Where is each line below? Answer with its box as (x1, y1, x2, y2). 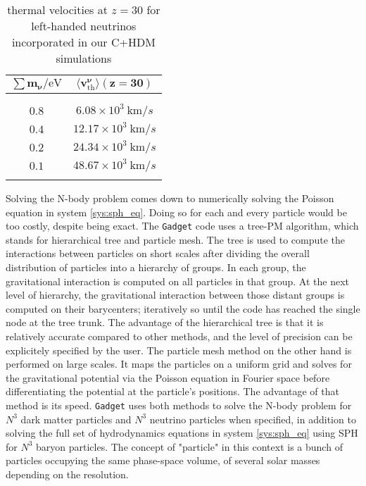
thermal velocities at (7, 1, 108, 18)
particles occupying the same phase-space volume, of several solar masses (6, 453, 320, 468)
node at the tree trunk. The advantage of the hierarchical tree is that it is (6, 315, 324, 330)
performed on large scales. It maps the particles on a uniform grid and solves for (6, 356, 352, 371)
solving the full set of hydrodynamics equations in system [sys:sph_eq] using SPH (6, 425, 358, 440)
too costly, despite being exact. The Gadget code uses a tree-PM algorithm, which (6, 218, 359, 233)
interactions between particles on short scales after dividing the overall (6, 246, 310, 261)
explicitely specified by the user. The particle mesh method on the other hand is (6, 342, 352, 357)
